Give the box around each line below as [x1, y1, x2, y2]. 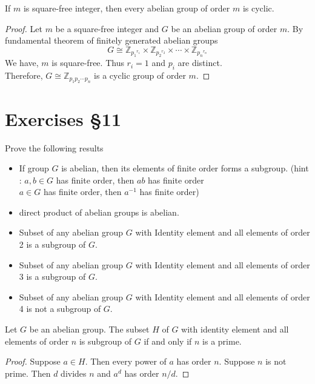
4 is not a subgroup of [19, 302, 101, 315]
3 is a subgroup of [19, 270, 86, 283]
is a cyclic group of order [94, 68, 186, 81]
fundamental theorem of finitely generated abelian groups [5, 34, 218, 47]
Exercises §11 [5, 106, 121, 131]
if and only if [144, 334, 192, 347]
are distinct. [177, 56, 222, 69]
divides [61, 366, 87, 379]
